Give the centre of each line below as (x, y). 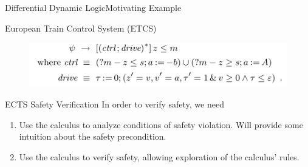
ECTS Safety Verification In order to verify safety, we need (115, 104)
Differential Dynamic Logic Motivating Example (93, 7)
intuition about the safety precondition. (93, 136)
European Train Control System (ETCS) (81, 28)
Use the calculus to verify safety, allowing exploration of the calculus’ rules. (159, 156)
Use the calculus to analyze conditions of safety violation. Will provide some (161, 124)
